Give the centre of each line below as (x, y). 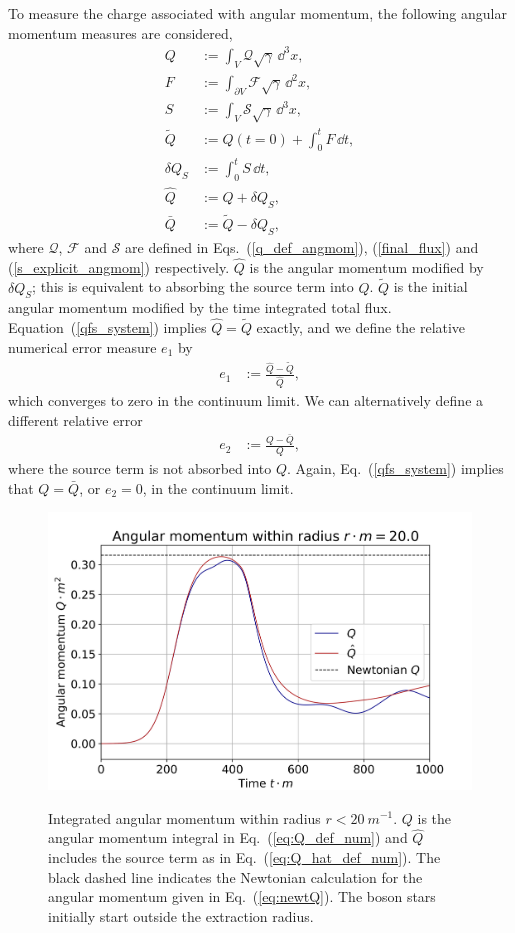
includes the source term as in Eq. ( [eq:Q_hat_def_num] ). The (244, 856)
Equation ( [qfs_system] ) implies (107, 327)
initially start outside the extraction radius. (181, 915)
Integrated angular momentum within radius (184, 817)
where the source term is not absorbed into (140, 468)
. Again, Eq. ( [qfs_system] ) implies (395, 468)
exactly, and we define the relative (361, 327)
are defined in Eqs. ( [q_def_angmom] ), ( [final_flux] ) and (302, 246)
